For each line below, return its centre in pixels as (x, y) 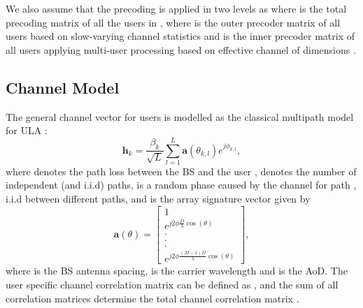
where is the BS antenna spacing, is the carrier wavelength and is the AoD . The (177, 271)
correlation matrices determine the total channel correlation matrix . (152, 298)
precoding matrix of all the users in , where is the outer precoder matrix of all (173, 22)
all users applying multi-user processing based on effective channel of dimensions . (181, 49)
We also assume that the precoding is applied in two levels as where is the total (176, 8)
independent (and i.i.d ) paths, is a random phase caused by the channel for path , (181, 185)
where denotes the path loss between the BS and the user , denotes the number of (181, 171)
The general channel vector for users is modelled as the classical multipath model (180, 116)
